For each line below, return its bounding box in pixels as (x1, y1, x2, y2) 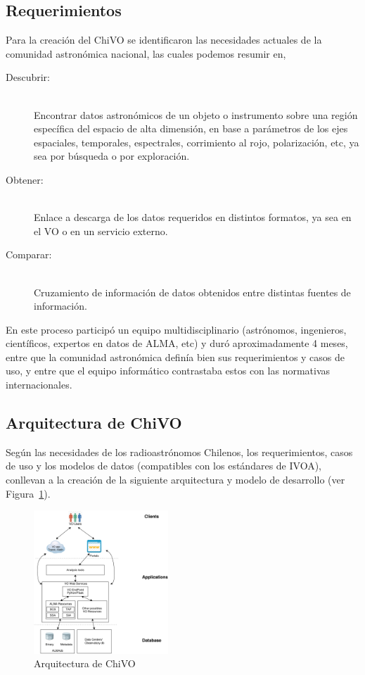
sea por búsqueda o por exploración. (34, 149, 190, 163)
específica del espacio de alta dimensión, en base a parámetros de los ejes (34, 121, 348, 136)
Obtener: (6, 172, 44, 187)
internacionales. (6, 377, 72, 392)
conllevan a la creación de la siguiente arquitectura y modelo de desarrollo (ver (6, 472, 345, 487)
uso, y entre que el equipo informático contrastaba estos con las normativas (6, 363, 331, 378)
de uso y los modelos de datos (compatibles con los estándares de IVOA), (6, 458, 321, 473)
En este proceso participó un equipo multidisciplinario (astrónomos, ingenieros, (6, 322, 347, 336)
